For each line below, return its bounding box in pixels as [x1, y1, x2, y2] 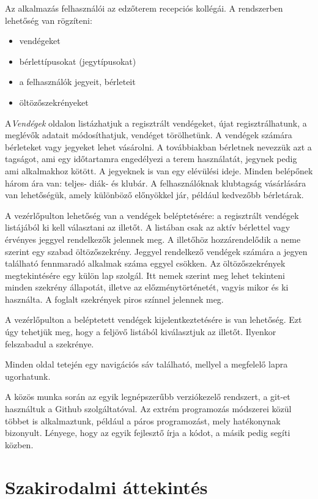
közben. [5, 438, 34, 451]
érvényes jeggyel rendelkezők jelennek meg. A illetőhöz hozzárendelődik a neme [5, 232, 301, 245]
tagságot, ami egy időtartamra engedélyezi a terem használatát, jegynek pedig [5, 152, 297, 165]
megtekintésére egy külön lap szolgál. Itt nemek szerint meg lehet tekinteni [5, 268, 285, 281]
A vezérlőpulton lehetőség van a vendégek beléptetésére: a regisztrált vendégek [5, 209, 299, 221]
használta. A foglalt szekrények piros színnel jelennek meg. [5, 292, 224, 305]
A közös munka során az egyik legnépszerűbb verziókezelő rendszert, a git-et [5, 390, 290, 403]
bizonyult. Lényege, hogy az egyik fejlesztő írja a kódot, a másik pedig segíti [5, 426, 290, 439]
